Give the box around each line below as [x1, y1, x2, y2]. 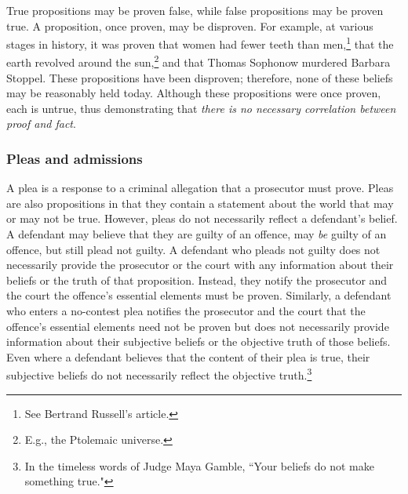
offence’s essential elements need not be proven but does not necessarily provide [6, 318, 389, 334]
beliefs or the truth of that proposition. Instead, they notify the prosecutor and [6, 271, 388, 288]
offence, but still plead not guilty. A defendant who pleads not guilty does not [6, 241, 381, 257]
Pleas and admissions [6, 148, 143, 168]
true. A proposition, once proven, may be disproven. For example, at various [6, 17, 373, 34]
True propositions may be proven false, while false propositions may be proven [6, 2, 384, 18]
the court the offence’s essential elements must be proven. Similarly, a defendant [6, 287, 392, 303]
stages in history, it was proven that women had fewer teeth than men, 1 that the [6, 34, 394, 52]
